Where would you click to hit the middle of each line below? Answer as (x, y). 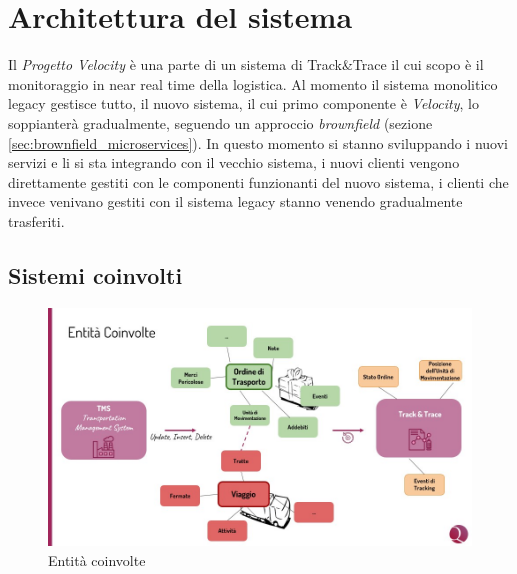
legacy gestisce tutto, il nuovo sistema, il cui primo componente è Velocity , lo (243, 103)
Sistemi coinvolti (95, 274)
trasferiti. (36, 220)
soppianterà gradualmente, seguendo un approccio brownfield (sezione (220, 122)
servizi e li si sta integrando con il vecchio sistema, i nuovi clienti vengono (234, 162)
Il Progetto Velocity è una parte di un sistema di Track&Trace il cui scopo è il (246, 64)
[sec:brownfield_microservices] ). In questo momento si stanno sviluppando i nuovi (258, 142)
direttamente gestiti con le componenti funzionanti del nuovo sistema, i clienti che (258, 181)
